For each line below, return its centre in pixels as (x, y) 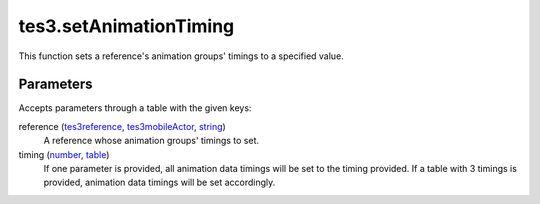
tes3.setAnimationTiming (126, 26)
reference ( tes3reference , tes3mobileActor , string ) (122, 126)
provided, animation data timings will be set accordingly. (159, 182)
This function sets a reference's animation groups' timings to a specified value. (181, 56)
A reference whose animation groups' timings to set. (151, 141)
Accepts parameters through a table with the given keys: (135, 108)
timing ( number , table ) (64, 154)
